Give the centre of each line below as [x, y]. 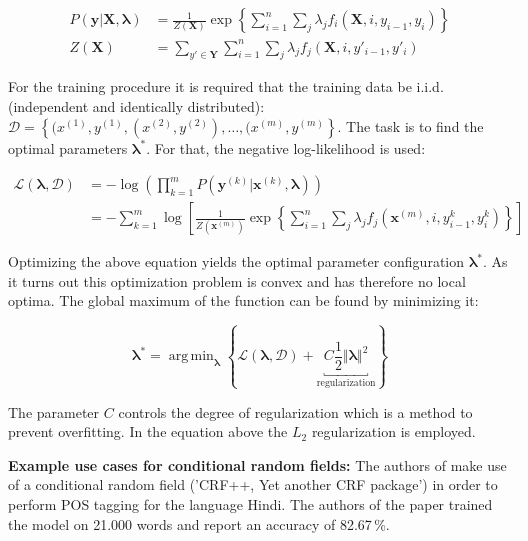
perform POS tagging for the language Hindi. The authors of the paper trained [250, 503]
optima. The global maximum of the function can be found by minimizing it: [243, 300]
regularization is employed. [393, 431]
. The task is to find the [410, 125]
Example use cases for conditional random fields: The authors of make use [257, 464]
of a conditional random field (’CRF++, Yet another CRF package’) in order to [253, 484]
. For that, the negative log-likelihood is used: [286, 147]
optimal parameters [68, 147]
